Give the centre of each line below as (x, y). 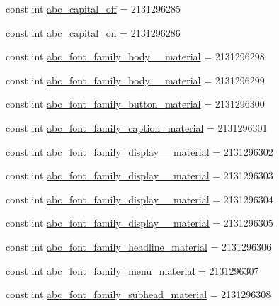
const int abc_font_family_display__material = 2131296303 (139, 175)
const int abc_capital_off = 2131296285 (93, 8)
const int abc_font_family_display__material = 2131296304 (139, 199)
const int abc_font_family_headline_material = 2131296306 (139, 246)
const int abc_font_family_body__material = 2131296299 (135, 80)
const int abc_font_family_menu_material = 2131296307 (132, 270)
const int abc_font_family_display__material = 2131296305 (139, 223)
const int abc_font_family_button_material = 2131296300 (135, 104)
